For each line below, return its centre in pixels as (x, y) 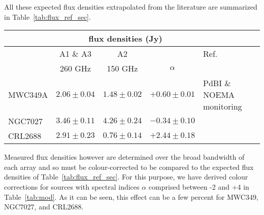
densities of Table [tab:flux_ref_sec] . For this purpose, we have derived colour (126, 177)
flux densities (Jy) (125, 39)
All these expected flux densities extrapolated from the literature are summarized (131, 7)
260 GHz (75, 68)
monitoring (223, 106)
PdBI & (217, 83)
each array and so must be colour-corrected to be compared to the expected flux (129, 167)
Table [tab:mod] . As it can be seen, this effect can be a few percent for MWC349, (131, 196)
